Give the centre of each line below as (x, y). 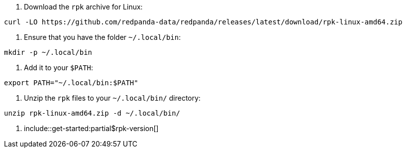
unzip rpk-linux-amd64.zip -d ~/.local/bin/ (92, 113)
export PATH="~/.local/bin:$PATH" (71, 83)
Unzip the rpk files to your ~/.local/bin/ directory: (112, 98)
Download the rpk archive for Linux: (83, 7)
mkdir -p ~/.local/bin (48, 52)
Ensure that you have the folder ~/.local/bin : (102, 37)
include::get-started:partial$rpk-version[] (91, 128)
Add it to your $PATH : (59, 68)
